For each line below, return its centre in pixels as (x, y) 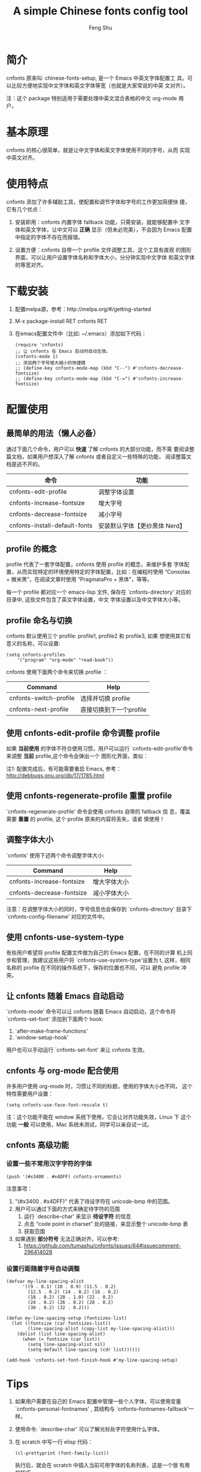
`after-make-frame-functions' (51, 1031)
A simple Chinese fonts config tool (100, 11)
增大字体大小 (111, 882)
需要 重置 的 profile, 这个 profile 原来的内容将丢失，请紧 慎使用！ (86, 819)
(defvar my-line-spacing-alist (45, 1281)
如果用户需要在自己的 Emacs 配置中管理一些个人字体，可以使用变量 (98, 1401)
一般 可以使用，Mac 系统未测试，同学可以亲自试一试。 (85, 1124)
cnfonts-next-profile (39, 710)
